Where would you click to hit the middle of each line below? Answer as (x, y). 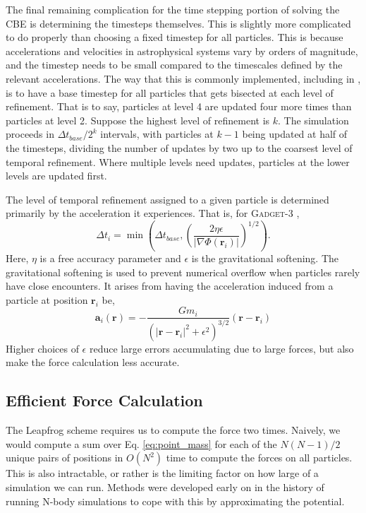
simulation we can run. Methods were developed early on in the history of (165, 487)
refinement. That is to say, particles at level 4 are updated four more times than (179, 106)
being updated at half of (295, 134)
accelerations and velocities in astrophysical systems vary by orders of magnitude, (182, 51)
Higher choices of (42, 348)
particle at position (47, 299)
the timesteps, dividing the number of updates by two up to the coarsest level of (179, 147)
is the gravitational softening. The (265, 258)
